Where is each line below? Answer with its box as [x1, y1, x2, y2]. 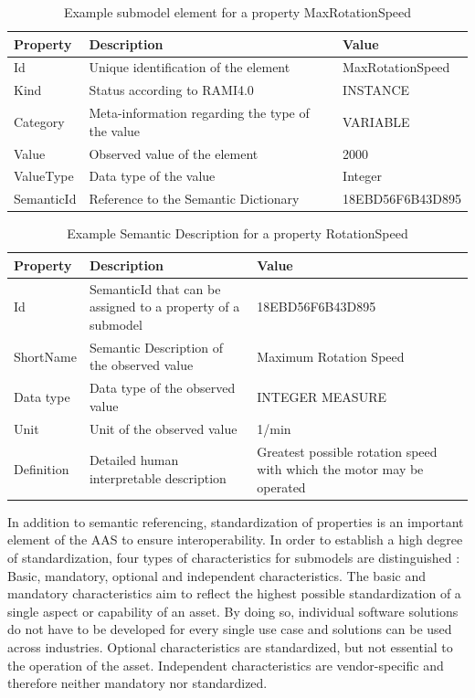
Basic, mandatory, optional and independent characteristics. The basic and [7, 566, 426, 585]
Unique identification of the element [89, 58, 290, 77]
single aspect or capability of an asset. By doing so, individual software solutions [7, 601, 459, 620]
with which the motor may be [257, 460, 424, 479]
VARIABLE [343, 111, 410, 131]
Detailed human [89, 450, 179, 470]
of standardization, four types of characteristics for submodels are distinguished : [7, 548, 460, 566]
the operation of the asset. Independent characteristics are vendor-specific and [7, 655, 444, 674]
